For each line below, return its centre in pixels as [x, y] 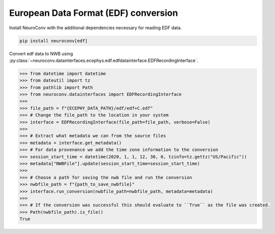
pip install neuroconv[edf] [54, 41]
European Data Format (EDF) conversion [94, 13]
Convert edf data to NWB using [41, 53]
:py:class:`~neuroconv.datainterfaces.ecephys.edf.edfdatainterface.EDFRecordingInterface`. [104, 60]
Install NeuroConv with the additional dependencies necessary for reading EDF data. [95, 28]
